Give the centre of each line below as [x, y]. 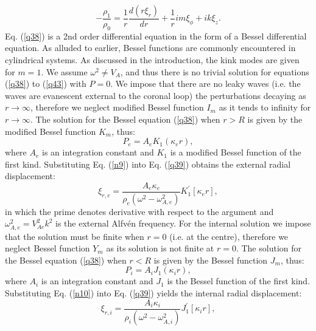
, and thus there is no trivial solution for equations [215, 71]
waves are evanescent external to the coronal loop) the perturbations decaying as [156, 95]
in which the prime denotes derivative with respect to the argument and [139, 211]
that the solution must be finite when [75, 236]
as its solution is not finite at [160, 248]
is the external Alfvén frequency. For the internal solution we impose [183, 223]
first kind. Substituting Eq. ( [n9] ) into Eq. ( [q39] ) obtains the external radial [148, 164]
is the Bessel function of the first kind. [239, 281]
